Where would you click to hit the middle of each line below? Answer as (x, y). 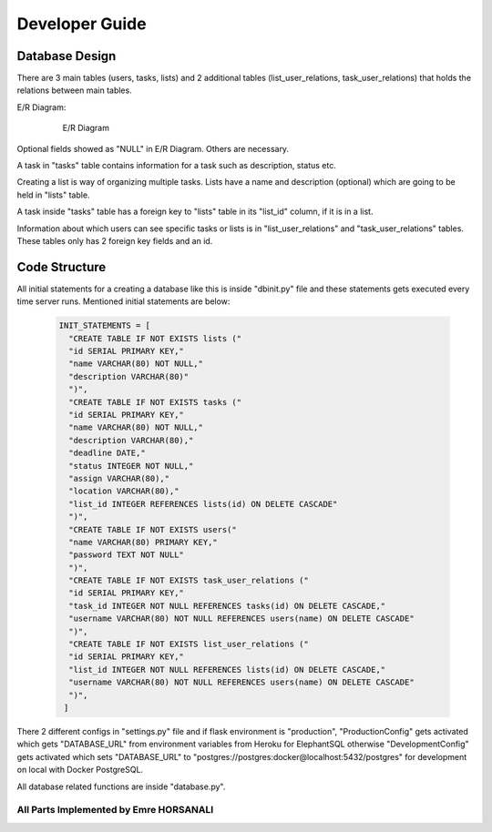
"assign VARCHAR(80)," (119, 478)
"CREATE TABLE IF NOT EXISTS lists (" (155, 338)
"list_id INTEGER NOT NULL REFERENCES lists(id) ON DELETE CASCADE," (227, 670)
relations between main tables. (74, 90)
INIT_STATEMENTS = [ (104, 326)
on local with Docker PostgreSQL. (80, 770)
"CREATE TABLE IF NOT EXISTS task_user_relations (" (189, 581)
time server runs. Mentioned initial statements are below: (123, 301)
